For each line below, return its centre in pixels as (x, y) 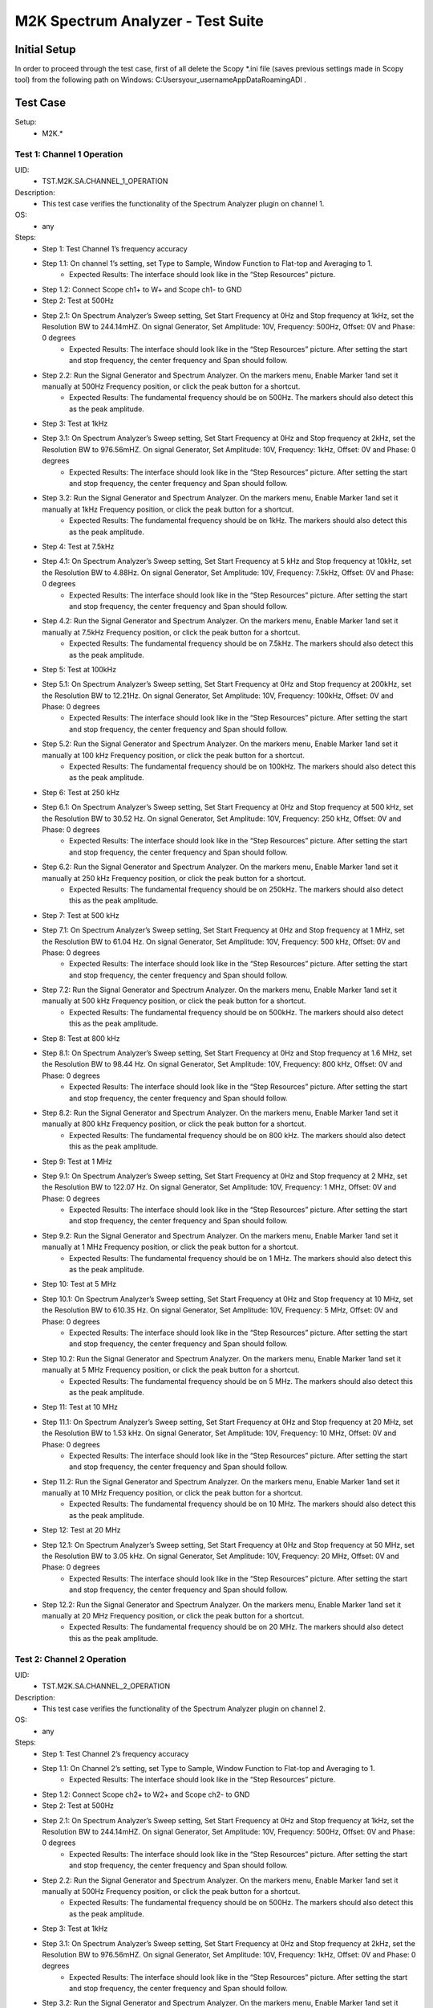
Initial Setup (45, 49)
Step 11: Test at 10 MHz (80, 1407)
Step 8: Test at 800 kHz (81, 1038)
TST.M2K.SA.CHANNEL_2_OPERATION (106, 1686)
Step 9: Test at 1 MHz (77, 1161)
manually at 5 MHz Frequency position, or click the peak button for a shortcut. (171, 1370)
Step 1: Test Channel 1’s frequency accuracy (115, 248)
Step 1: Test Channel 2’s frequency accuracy (115, 1753)
